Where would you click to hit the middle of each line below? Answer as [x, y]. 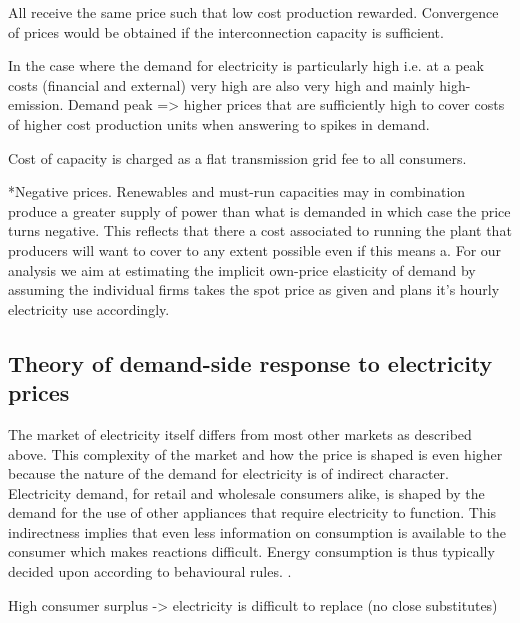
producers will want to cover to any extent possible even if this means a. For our [255, 249]
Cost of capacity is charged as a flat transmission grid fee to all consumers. [237, 157]
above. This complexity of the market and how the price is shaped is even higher [255, 453]
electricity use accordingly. [89, 308]
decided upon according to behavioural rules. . [150, 571]
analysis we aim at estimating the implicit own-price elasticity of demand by [242, 269]
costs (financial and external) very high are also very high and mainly [221, 84]
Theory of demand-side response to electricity [250, 362]
